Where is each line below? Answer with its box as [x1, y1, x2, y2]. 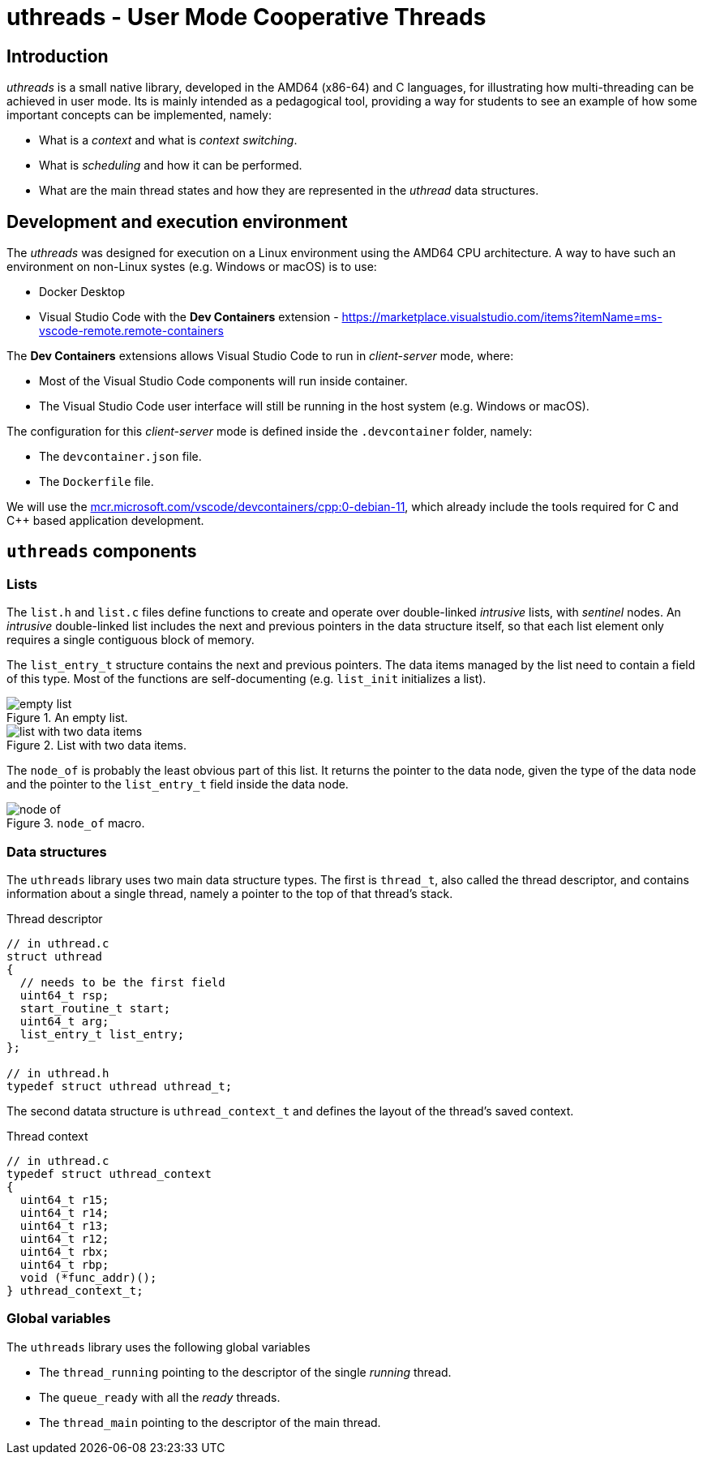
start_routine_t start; [19, 1001, 171, 1015]
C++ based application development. [6, 513, 204, 528]
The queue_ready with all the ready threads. [39, 1390, 281, 1404]
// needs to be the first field [19, 975, 225, 989]
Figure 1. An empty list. [6, 711, 128, 725]
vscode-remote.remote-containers [39, 324, 224, 338]
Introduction [6, 45, 109, 67]
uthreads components [6, 541, 197, 562]
